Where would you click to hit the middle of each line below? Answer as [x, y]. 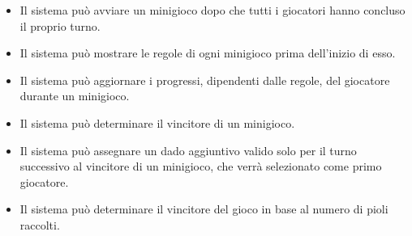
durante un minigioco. [75, 96]
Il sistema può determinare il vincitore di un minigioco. [157, 122]
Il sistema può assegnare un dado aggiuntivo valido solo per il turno [188, 150]
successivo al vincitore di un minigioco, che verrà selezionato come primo [201, 166]
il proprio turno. [60, 25]
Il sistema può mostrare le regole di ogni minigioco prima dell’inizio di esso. [208, 53]
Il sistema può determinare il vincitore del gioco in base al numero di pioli [204, 209]
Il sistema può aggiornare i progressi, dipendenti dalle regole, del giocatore [205, 80]
